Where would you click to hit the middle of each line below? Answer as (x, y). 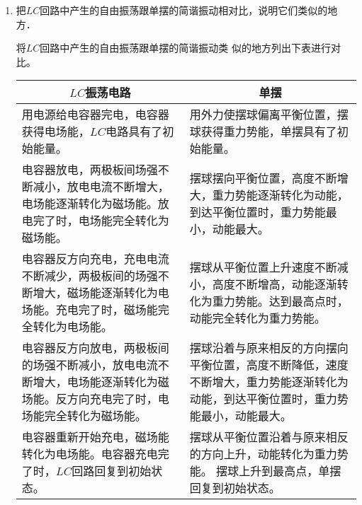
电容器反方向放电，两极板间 (95, 348)
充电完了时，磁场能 (107, 310)
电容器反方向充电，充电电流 (95, 259)
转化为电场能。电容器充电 (90, 454)
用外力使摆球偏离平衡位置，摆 (269, 115)
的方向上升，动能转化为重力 (263, 454)
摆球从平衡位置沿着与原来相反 (269, 437)
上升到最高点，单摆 (290, 471)
